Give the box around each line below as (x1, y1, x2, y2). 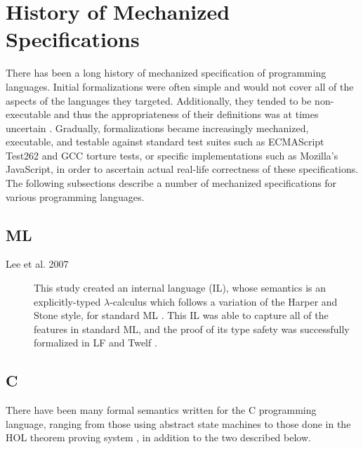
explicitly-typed (34, 294, 101, 308)
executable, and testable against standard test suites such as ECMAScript (6, 134, 324, 149)
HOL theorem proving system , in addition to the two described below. (6, 430, 311, 445)
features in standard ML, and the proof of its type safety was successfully (34, 321, 350, 336)
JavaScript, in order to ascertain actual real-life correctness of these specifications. (6, 162, 359, 176)
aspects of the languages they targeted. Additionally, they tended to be (6, 93, 312, 108)
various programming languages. (6, 189, 145, 204)
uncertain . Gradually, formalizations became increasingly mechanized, (6, 120, 309, 135)
